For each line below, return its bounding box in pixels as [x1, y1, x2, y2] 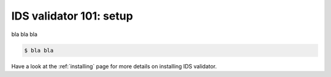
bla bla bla [11, 31, 38, 38]
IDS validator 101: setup [11, 9, 133, 23]
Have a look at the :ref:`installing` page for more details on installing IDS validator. [11, 62, 217, 70]
